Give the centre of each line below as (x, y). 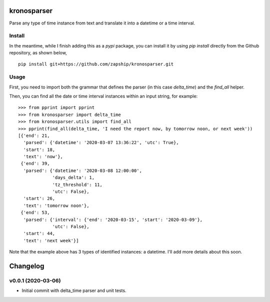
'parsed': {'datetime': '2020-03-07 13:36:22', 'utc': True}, (101, 143)
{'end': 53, (35, 213)
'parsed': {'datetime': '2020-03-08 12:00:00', (83, 170)
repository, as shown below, (38, 53)
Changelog (27, 266)
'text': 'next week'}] (51, 240)
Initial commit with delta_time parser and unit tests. (74, 290)
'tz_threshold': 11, (77, 184)
